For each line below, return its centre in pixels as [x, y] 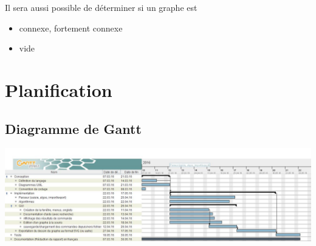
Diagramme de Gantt [73, 128]
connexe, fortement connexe [71, 28]
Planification [59, 89]
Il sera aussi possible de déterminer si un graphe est [101, 7]
